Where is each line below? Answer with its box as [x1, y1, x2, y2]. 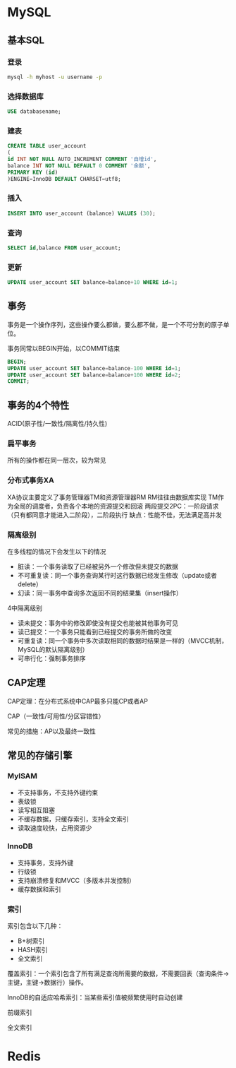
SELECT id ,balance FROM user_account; [7, 244, 121, 251]
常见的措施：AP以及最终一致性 [7, 727, 97, 735]
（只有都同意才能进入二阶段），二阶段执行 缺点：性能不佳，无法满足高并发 [7, 510, 222, 519]
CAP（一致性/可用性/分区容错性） [7, 711, 105, 720]
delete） [17, 580, 42, 588]
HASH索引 [17, 946, 48, 954]
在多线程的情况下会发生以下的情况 [7, 547, 106, 555]
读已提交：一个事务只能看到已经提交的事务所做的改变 [17, 628, 173, 636]
